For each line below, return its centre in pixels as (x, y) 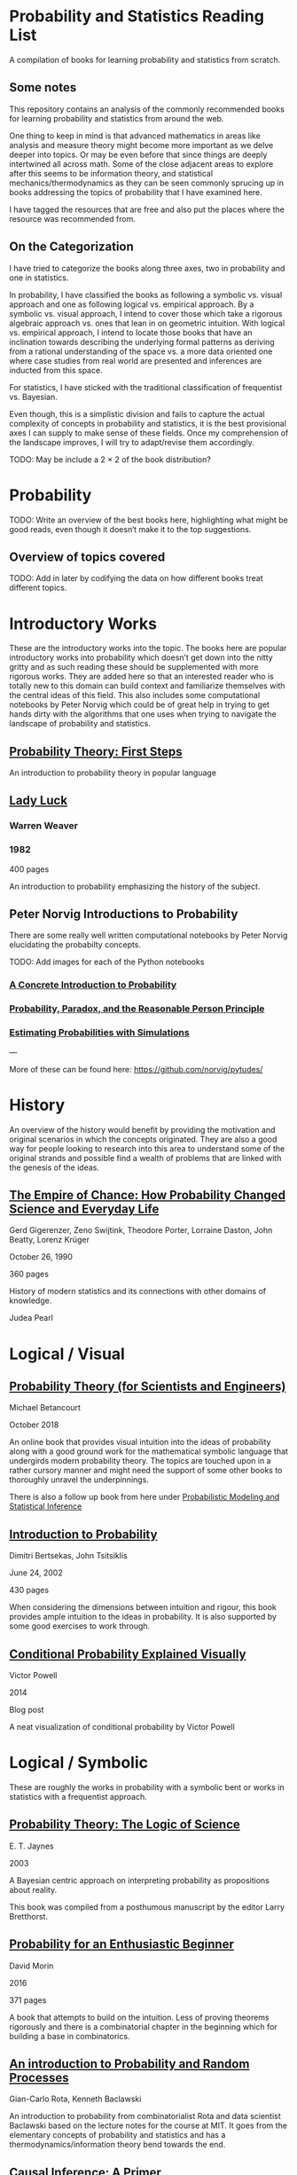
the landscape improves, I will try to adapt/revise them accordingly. (132, 442)
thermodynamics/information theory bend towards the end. (117, 2145)
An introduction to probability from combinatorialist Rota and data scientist (145, 2116)
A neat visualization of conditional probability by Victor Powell (122, 1727)
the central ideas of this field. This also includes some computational (135, 695)
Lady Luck (39, 801)
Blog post (27, 1710)
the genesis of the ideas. (55, 1167)
